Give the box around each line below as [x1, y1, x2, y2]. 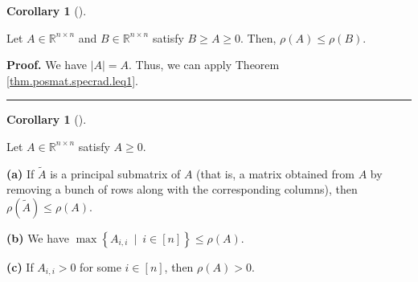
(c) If [6, 258, 34, 275]
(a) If [6, 165, 35, 182]
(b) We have [6, 229, 69, 246]
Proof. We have [6, 56, 87, 73]
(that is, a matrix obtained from [196, 165, 354, 182]
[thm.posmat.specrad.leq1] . [6, 72, 138, 88]
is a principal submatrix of [50, 165, 181, 182]
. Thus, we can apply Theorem [129, 56, 280, 73]
